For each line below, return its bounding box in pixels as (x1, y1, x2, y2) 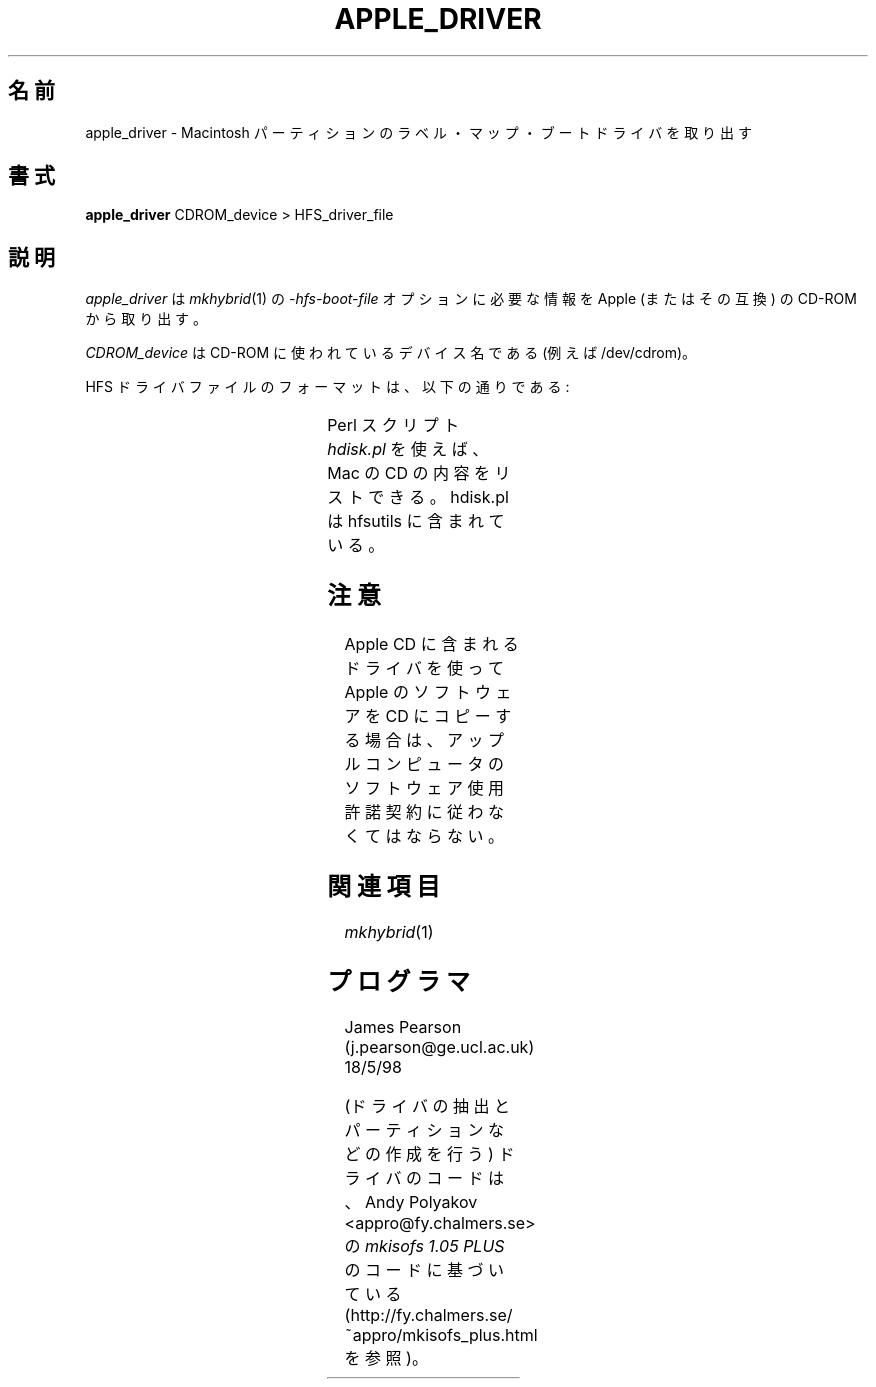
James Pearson (344, 1016, 462, 1037)
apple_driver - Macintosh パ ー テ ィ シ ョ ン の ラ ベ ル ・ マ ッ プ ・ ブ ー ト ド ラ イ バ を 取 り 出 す (85, 123, 752, 141)
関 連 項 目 (327, 872, 441, 901)
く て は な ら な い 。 (344, 826, 505, 847)
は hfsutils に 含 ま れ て (327, 511, 505, 532)
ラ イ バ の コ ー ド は (344, 1167, 505, 1188)
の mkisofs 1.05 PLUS (344, 1235, 505, 1256)
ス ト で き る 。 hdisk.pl (327, 487, 509, 508)
